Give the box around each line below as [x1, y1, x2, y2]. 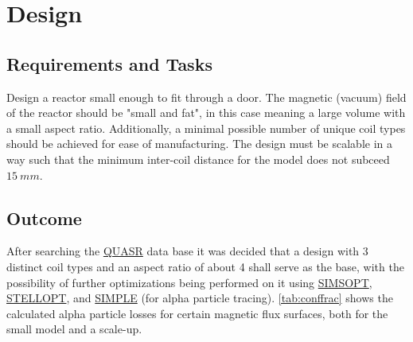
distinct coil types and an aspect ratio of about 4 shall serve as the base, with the [6, 258, 404, 274]
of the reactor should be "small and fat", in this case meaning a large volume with [6, 104, 406, 121]
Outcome [6, 205, 82, 230]
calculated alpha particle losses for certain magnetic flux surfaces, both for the [6, 305, 388, 321]
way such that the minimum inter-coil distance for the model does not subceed [6, 150, 390, 167]
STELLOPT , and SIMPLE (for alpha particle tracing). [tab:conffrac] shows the [6, 290, 393, 306]
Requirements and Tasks [6, 51, 212, 76]
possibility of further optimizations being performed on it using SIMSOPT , [6, 274, 372, 290]
